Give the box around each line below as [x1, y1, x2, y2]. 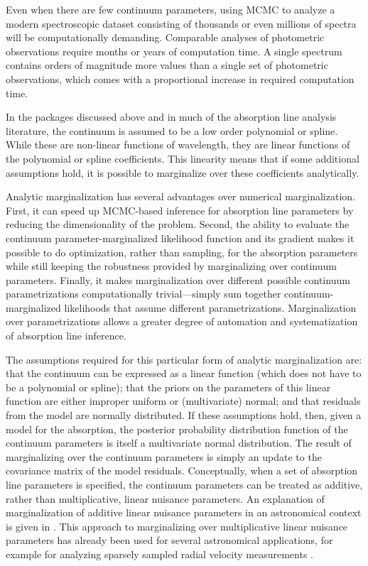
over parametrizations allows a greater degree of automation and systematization [6, 314, 358, 329]
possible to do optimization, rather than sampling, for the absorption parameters [6, 244, 358, 259]
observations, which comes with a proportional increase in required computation [6, 71, 355, 86]
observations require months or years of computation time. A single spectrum [6, 43, 342, 58]
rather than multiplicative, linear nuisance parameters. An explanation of [6, 491, 325, 506]
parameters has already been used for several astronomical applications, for [6, 533, 333, 548]
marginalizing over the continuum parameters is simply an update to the [6, 449, 322, 464]
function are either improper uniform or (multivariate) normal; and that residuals [6, 393, 361, 408]
